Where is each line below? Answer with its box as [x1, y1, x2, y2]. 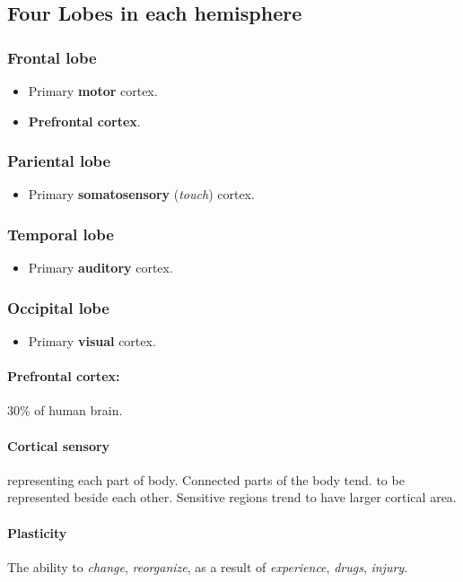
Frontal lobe [7, 46, 97, 68]
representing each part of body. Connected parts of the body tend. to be [7, 470, 405, 489]
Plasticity [7, 523, 67, 542]
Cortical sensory [7, 436, 110, 455]
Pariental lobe [7, 150, 111, 172]
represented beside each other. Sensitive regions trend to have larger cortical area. [7, 488, 457, 507]
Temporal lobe [7, 222, 114, 245]
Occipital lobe [7, 296, 109, 318]
